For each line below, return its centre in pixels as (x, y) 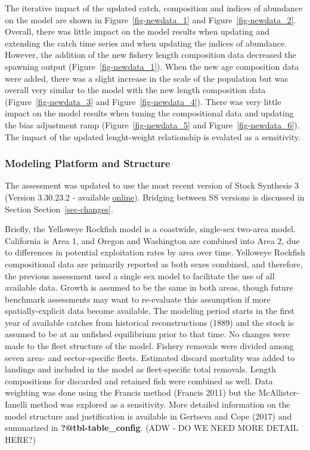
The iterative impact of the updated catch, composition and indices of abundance (154, 8)
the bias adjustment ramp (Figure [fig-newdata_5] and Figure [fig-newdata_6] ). (152, 124)
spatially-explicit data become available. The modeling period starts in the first (150, 311)
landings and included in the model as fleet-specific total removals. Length (140, 369)
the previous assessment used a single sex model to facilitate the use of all (140, 275)
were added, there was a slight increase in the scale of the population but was (146, 78)
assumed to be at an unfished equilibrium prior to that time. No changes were (147, 334)
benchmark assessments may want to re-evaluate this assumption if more (138, 299)
